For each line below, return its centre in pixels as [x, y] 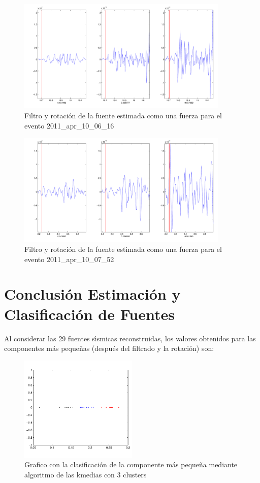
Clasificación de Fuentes [89, 314]
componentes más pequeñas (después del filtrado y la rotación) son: [109, 348]
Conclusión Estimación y [92, 294]
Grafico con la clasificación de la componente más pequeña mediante [131, 464]
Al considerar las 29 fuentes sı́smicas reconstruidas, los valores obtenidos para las [130, 338]
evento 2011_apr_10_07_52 [69, 259]
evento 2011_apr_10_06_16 [69, 125]
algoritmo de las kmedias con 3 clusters [86, 474]
